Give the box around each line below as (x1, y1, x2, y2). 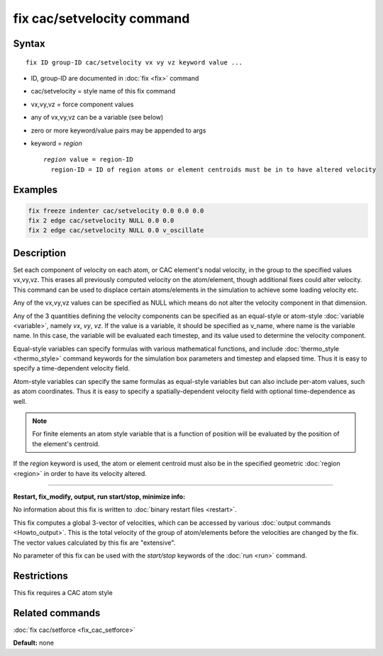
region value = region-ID (43, 156, 134, 164)
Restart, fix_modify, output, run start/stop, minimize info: (13, 492, 186, 501)
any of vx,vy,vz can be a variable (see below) (30, 113, 164, 122)
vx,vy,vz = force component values (30, 100, 134, 108)
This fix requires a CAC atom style (13, 588, 113, 596)
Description (13, 247, 67, 259)
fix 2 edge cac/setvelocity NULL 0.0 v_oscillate (28, 227, 204, 234)
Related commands (13, 606, 101, 619)
